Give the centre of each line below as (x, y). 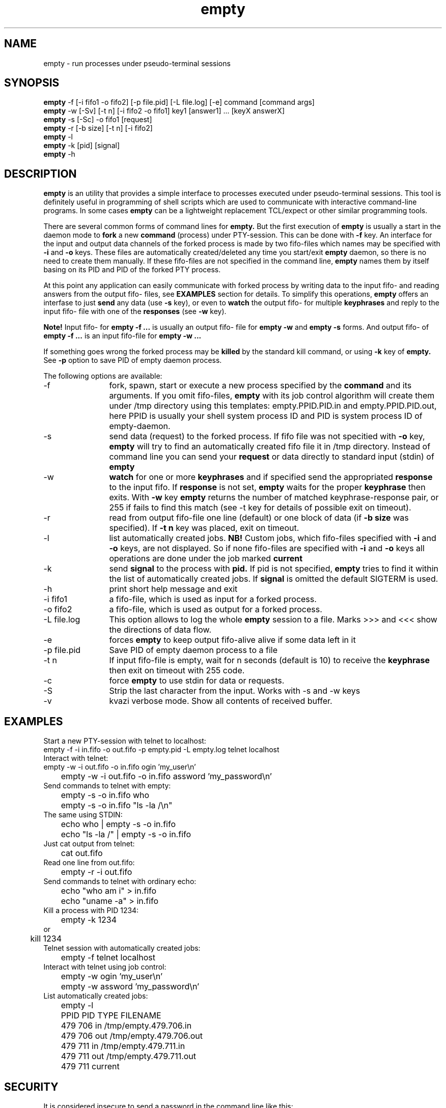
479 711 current (90, 1067)
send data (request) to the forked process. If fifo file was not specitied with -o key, (267, 436)
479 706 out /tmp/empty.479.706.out (132, 1036)
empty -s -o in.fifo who (105, 795)
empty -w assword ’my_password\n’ (130, 987)
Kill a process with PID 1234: (91, 911)
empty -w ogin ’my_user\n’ (112, 976)
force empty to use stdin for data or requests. (197, 681)
